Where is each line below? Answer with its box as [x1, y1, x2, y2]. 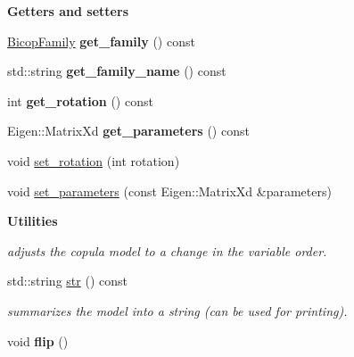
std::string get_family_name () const [7, 62, 226, 80]
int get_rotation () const [7, 91, 153, 110]
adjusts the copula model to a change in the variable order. [7, 241, 327, 260]
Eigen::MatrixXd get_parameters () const [7, 121, 250, 140]
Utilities [7, 212, 58, 230]
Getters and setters [7, 2, 128, 20]
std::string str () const [7, 271, 128, 290]
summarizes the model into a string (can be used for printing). [7, 301, 348, 320]
